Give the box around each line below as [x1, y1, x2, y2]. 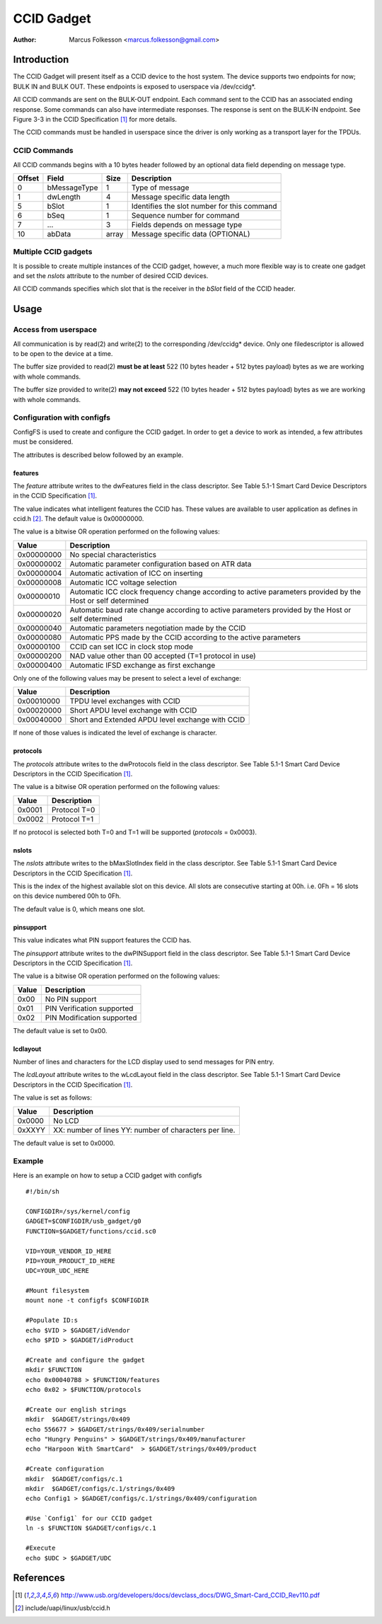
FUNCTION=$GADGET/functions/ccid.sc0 [25, 1227, 157, 1235]
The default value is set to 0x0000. [13, 1139, 115, 1147]
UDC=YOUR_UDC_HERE [25, 1267, 90, 1275]
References [13, 1572, 65, 1584]
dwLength [47, 192, 81, 202]
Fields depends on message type [131, 219, 243, 229]
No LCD [53, 1115, 79, 1125]
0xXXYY [17, 1125, 46, 1135]
